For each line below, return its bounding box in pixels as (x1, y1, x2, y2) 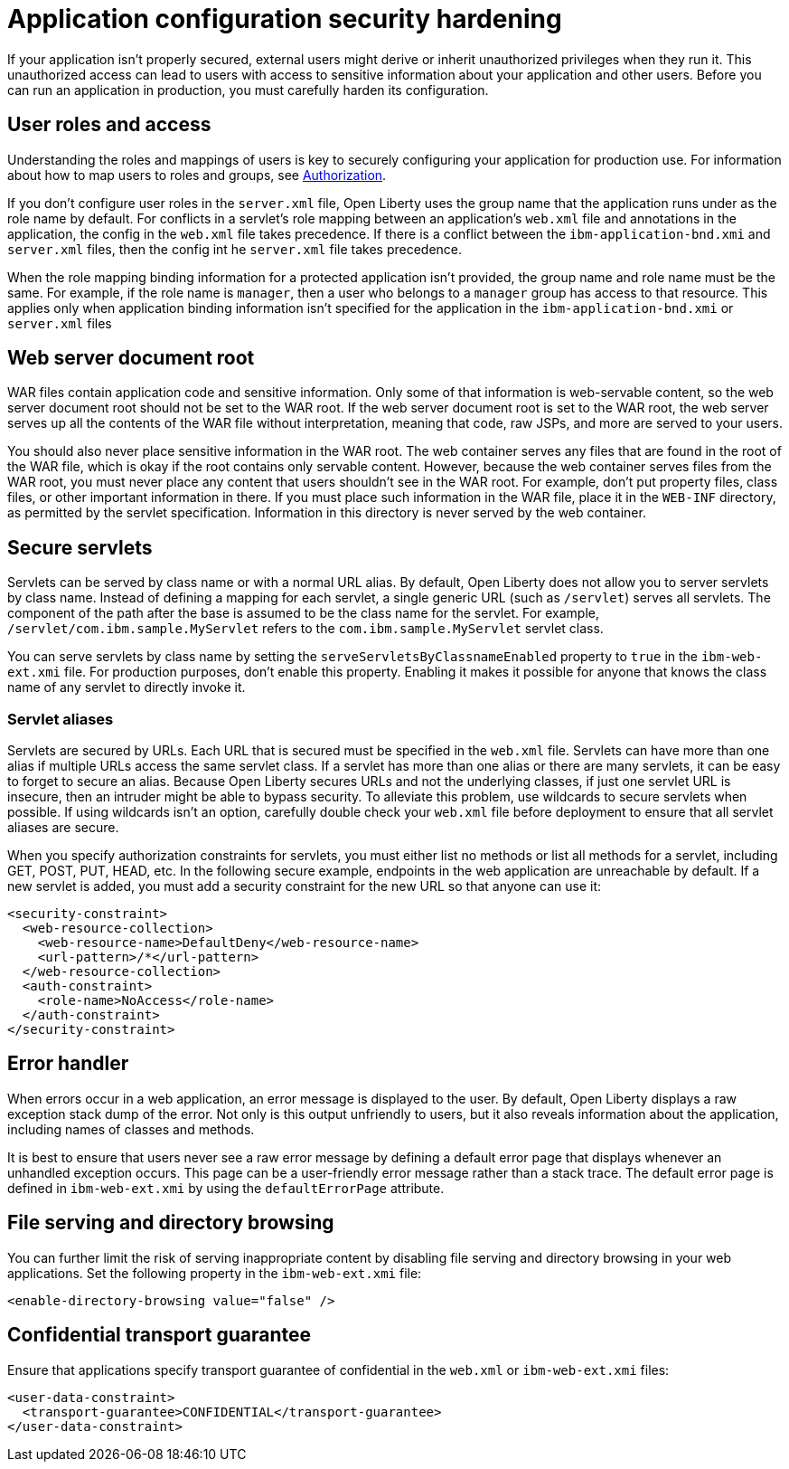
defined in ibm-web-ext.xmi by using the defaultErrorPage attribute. (7, 1180, 445, 1196)
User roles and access (7, 113, 211, 137)
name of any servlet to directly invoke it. (7, 679, 246, 696)
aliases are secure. (7, 820, 119, 836)
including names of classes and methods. (7, 1121, 255, 1137)
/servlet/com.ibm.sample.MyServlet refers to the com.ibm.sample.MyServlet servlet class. (7, 621, 604, 637)
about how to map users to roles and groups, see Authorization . (7, 166, 387, 183)
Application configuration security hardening (7, 4, 562, 34)
